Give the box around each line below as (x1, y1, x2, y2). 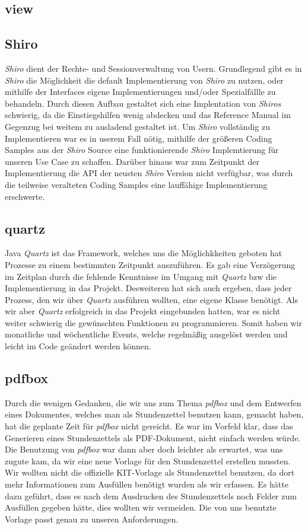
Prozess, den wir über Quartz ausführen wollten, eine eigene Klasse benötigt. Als (5, 293, 299, 305)
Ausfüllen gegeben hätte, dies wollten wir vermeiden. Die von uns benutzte (5, 501, 277, 514)
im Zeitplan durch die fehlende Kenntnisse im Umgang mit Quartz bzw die (5, 270, 277, 282)
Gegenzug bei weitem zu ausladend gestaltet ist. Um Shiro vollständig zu (5, 120, 270, 132)
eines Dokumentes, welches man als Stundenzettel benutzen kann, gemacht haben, (5, 408, 304, 420)
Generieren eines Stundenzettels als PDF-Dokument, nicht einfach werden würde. (5, 431, 301, 444)
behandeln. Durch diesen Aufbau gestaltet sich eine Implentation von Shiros (5, 97, 281, 109)
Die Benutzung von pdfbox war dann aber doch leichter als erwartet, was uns (5, 443, 283, 455)
